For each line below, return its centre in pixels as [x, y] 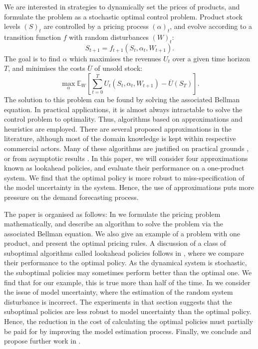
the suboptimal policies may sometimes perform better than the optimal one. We [128, 272]
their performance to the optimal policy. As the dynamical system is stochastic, [126, 262]
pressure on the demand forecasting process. [71, 197]
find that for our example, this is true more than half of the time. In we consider [127, 282]
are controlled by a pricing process [96, 26]
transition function [33, 37]
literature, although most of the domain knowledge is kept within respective [120, 138]
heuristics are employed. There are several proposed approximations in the [118, 128]
